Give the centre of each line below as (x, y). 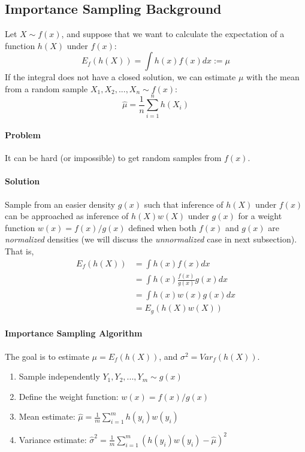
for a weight (260, 216)
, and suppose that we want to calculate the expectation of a (173, 34)
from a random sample (46, 88)
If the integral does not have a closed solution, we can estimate (120, 77)
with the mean (273, 77)
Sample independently (59, 376)
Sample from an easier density (60, 204)
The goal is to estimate (47, 356)
